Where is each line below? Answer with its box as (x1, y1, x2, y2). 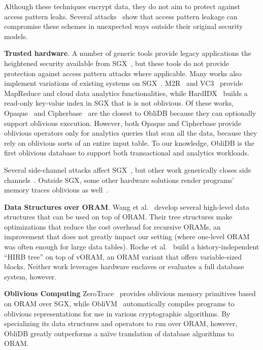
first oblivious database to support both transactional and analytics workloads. (4, 147, 249, 158)
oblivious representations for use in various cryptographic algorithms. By (4, 308, 231, 319)
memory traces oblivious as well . (4, 184, 109, 195)
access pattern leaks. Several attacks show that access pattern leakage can (4, 11, 238, 21)
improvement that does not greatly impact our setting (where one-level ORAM (4, 231, 250, 242)
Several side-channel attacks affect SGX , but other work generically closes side (4, 164, 251, 175)
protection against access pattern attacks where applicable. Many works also (4, 68, 242, 78)
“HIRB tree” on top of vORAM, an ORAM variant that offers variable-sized (4, 251, 242, 262)
